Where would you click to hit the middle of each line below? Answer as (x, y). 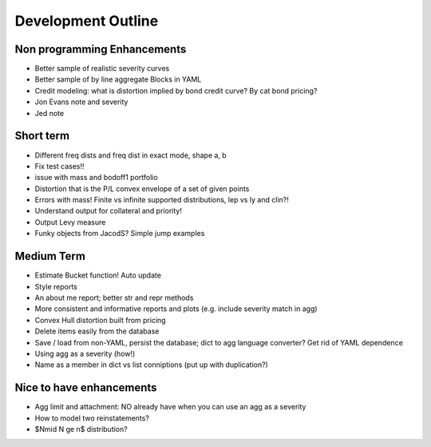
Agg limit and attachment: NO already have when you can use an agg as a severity (170, 407)
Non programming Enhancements (101, 49)
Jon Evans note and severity (81, 102)
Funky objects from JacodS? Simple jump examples (120, 233)
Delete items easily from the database (97, 331)
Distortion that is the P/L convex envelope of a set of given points (142, 189)
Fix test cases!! (59, 166)
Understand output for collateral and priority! (109, 211)
